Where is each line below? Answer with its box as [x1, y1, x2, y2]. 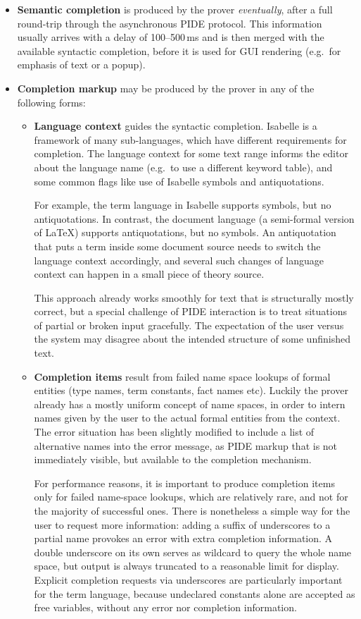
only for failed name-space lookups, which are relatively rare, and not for [34, 489, 348, 504]
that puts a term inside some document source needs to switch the [34, 238, 321, 253]
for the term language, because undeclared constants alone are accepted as [34, 586, 355, 601]
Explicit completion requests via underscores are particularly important [34, 572, 343, 587]
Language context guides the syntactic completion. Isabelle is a [34, 118, 317, 133]
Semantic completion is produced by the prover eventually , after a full [17, 2, 333, 16]
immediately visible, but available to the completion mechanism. [34, 452, 312, 467]
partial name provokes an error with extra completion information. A [34, 531, 333, 546]
